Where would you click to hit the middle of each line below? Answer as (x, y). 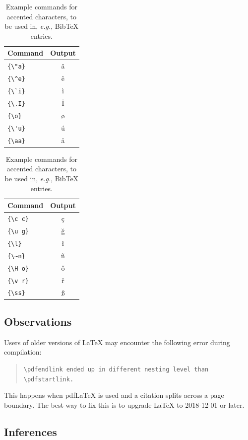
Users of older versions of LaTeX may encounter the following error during (117, 342)
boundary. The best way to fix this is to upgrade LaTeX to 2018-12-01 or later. (124, 404)
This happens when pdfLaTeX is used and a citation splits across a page (114, 395)
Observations (38, 322)
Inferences (31, 431)
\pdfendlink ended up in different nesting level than (116, 370)
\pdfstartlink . (49, 379)
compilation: (23, 352)
